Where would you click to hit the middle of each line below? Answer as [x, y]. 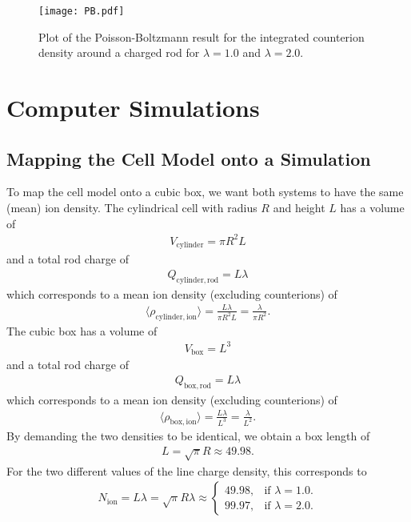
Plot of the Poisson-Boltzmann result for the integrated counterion [202, 36]
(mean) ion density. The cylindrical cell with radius [132, 208]
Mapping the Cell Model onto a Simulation [189, 158]
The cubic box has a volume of [82, 330]
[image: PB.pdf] [82, 11]
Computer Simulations [133, 108]
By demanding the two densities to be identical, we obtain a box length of [188, 436]
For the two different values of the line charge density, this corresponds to [187, 470]
